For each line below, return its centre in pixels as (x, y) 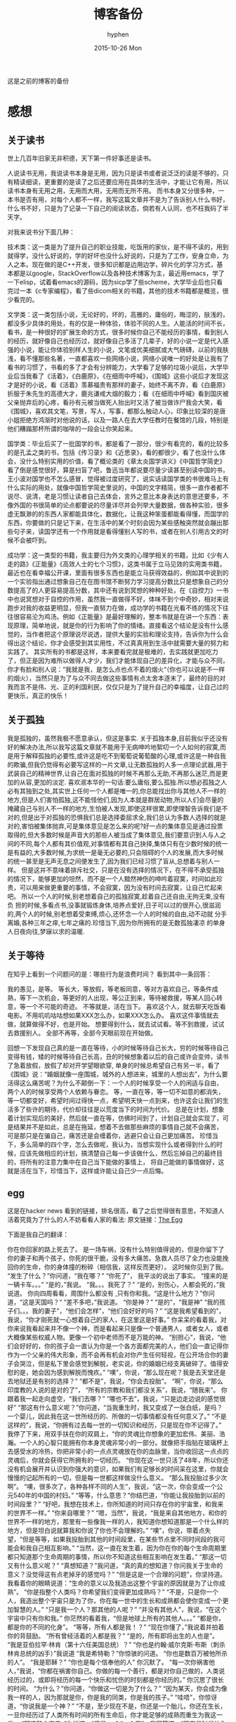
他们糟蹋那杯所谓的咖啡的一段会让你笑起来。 (72, 429)
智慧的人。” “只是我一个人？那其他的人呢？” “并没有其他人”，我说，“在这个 (120, 1610)
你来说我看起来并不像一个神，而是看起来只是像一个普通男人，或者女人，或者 (118, 1329)
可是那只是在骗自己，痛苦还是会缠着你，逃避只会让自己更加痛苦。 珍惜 (110, 1135)
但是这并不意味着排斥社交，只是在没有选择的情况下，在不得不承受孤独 (123, 870)
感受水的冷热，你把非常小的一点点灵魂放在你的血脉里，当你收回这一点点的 (121, 1452)
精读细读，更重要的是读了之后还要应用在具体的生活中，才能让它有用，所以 (121, 182)
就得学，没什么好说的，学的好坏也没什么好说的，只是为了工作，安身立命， (115, 255)
